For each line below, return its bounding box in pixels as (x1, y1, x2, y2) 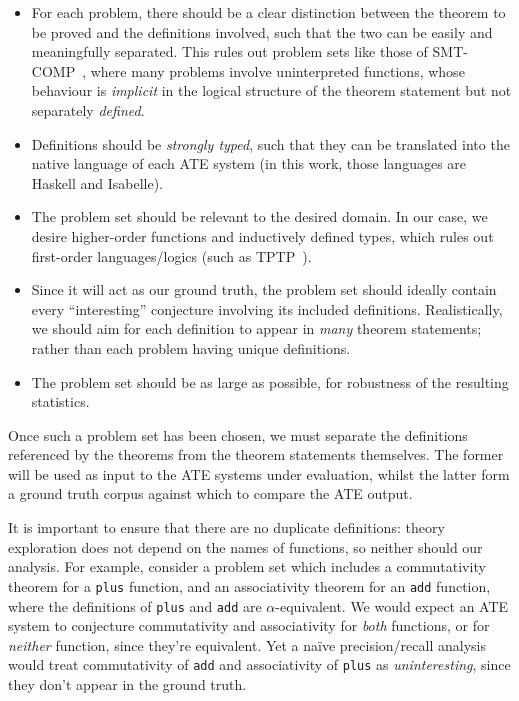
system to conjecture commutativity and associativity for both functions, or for (8, 615, 490, 636)
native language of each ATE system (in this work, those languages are (31, 153, 467, 174)
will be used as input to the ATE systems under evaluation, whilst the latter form (8, 463, 510, 484)
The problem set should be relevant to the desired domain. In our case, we (31, 206, 488, 227)
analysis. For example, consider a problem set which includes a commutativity (8, 556, 486, 577)
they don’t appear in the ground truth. (8, 674, 247, 694)
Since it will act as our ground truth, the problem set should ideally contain (31, 279, 497, 300)
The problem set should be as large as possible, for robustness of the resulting (31, 371, 509, 392)
